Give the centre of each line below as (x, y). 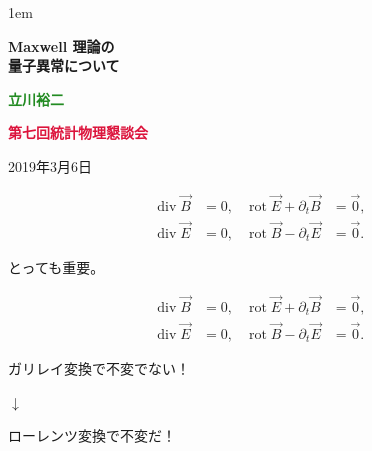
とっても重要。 (56, 266)
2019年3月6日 (50, 165)
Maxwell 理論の (61, 45)
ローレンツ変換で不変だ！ (92, 435)
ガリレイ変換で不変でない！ (99, 367)
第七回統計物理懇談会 (78, 132)
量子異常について (64, 65)
